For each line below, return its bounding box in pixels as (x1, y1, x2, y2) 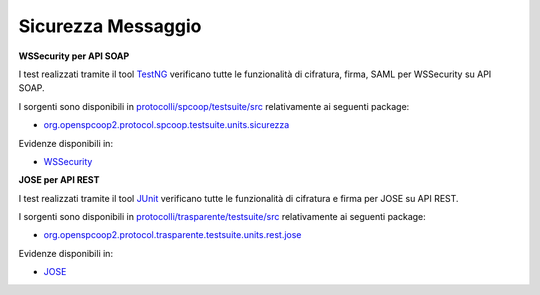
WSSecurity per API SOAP (18, 50, 130, 62)
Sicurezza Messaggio (18, 15, 202, 37)
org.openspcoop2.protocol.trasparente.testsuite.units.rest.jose (43, 229, 302, 241)
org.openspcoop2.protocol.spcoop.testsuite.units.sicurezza (43, 119, 290, 131)
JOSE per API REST (18, 174, 100, 186)
